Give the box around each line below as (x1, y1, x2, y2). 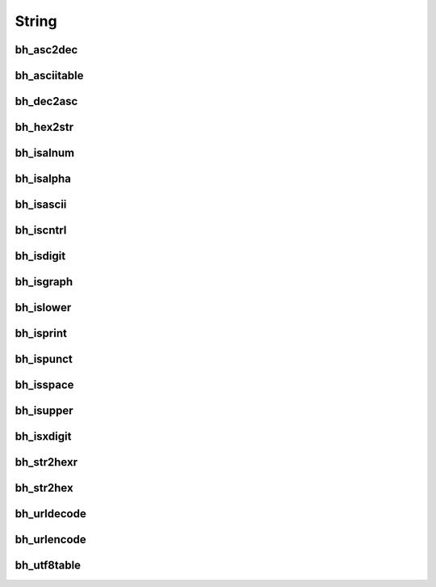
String (15, 12, 57, 30)
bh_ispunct (15, 353, 73, 366)
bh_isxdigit (15, 429, 72, 444)
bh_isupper (15, 404, 73, 418)
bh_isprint (15, 327, 68, 340)
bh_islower (15, 301, 72, 315)
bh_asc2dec (15, 43, 78, 57)
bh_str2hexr (15, 455, 78, 469)
